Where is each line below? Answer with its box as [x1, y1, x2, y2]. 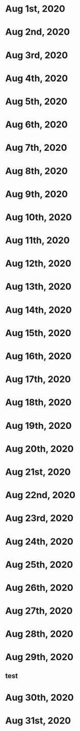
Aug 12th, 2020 [5, 258, 72, 269]
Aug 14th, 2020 [5, 304, 72, 315]
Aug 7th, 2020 [5, 142, 67, 153]
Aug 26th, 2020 [5, 582, 73, 593]
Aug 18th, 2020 [5, 397, 72, 408]
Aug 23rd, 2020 [5, 512, 73, 524]
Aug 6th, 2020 [5, 119, 68, 131]
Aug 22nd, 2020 [5, 490, 76, 501]
